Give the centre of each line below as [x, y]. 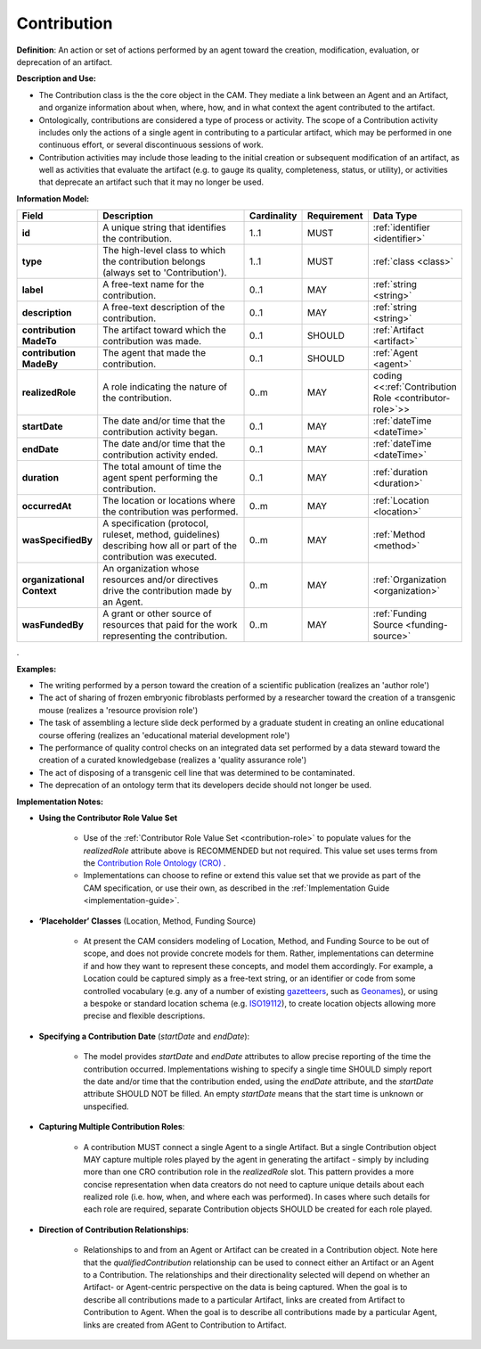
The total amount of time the [162, 466]
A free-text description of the [164, 308]
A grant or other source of [158, 613]
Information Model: [53, 198]
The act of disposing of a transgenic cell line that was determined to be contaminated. [197, 772]
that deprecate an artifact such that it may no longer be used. [151, 182]
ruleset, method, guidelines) [161, 535]
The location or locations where [169, 501]
